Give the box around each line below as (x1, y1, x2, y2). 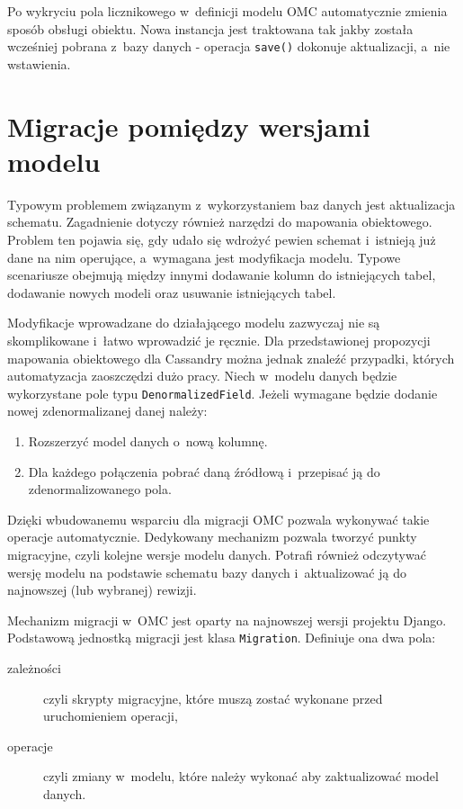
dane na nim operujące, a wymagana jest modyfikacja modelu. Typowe (7, 247, 401, 266)
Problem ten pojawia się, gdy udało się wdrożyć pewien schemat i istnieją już (7, 229, 436, 248)
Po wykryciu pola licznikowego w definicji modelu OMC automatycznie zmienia (7, 2, 448, 20)
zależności (7, 658, 61, 677)
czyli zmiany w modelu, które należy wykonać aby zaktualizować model (43, 767, 439, 786)
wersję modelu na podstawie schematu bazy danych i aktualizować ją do (7, 562, 406, 581)
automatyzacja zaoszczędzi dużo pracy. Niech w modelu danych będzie (7, 366, 397, 385)
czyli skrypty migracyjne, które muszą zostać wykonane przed (43, 688, 383, 707)
